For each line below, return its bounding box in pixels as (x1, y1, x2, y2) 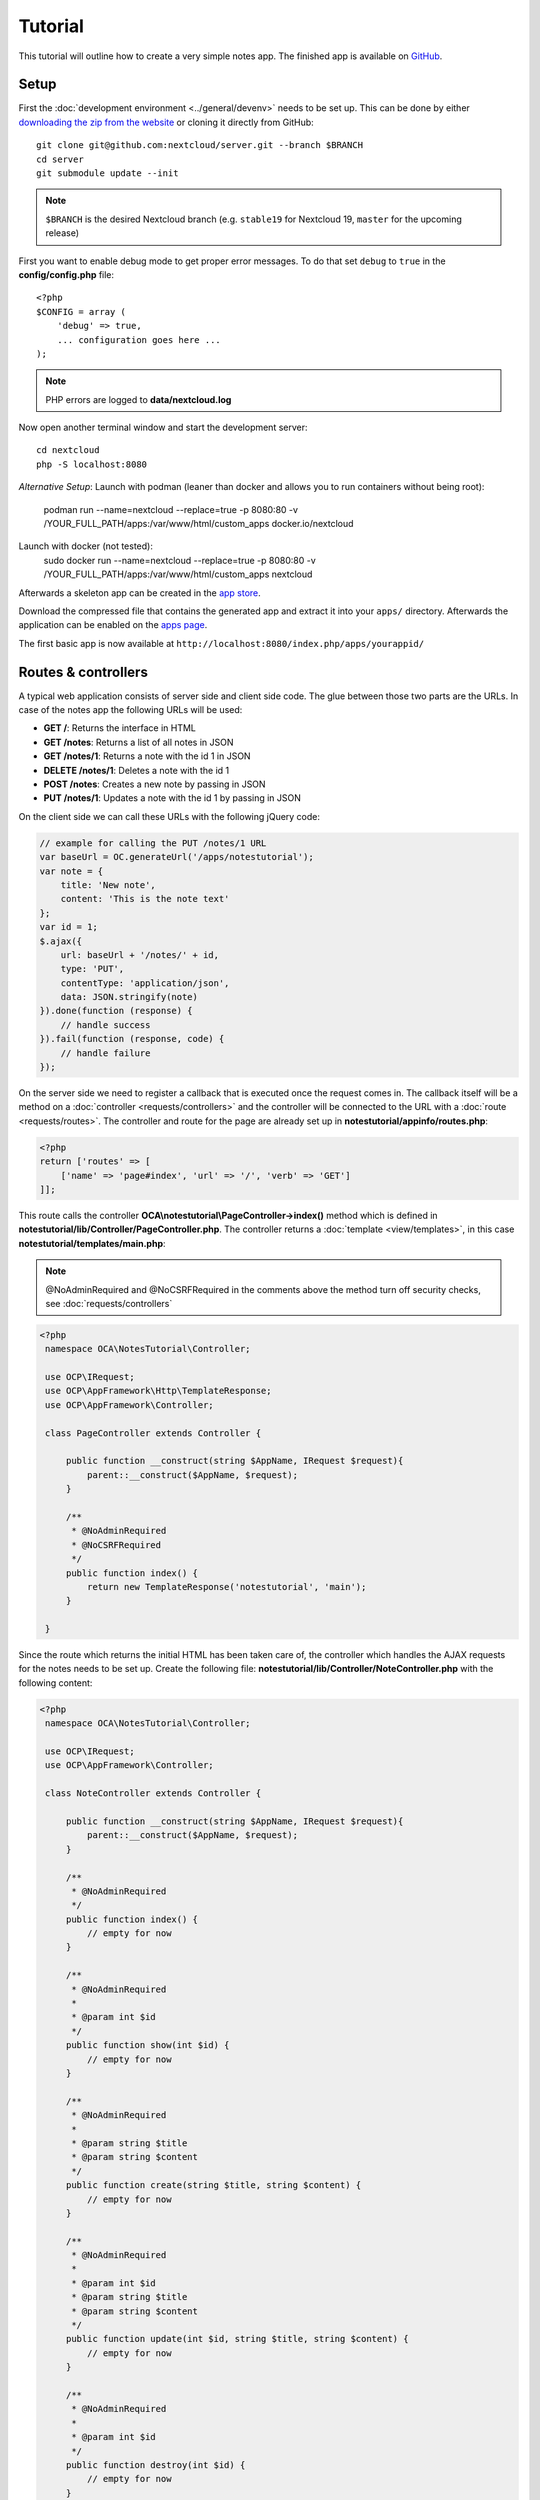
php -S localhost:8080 (36, 458, 148, 470)
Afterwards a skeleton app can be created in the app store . (18, 586, 262, 599)
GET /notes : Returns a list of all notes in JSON (43, 736, 234, 748)
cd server (36, 153, 84, 165)
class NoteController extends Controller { (45, 1788, 262, 1799)
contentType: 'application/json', (60, 977, 230, 989)
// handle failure (60, 1047, 151, 1059)
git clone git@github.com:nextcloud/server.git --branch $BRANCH (36, 140, 364, 151)
